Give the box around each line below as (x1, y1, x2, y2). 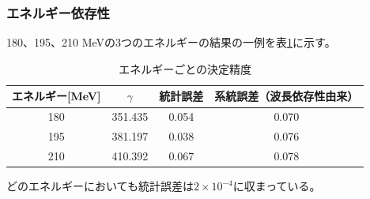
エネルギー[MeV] (12, 88, 101, 104)
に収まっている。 (232, 178, 321, 194)
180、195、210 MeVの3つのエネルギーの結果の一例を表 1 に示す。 (6, 34, 336, 51)
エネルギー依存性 (6, 2, 110, 22)
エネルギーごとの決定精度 (119, 60, 252, 77)
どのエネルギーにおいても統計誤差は (6, 178, 194, 194)
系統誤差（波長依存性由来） (214, 88, 359, 104)
